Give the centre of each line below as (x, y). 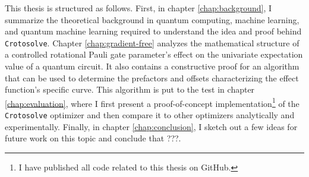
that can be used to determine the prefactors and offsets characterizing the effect (152, 78)
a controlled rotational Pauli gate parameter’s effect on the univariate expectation (154, 54)
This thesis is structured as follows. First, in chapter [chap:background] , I (138, 8)
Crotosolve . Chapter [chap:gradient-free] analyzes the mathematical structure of (152, 42)
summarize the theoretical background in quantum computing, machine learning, (152, 19)
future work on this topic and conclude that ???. (93, 138)
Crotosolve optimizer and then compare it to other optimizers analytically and (150, 115)
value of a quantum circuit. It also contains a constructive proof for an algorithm (152, 66)
